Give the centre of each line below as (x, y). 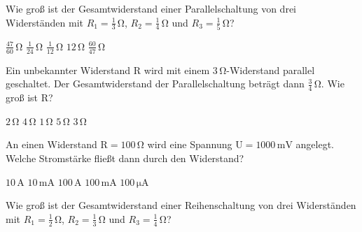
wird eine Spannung (190, 144)
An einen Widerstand (51, 144)
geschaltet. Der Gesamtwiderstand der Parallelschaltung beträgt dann (155, 84)
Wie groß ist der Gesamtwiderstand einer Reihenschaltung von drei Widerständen (181, 205)
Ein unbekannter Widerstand (68, 70)
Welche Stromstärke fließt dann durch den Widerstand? (125, 158)
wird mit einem (177, 70)
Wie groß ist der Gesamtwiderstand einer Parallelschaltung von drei (151, 8)
